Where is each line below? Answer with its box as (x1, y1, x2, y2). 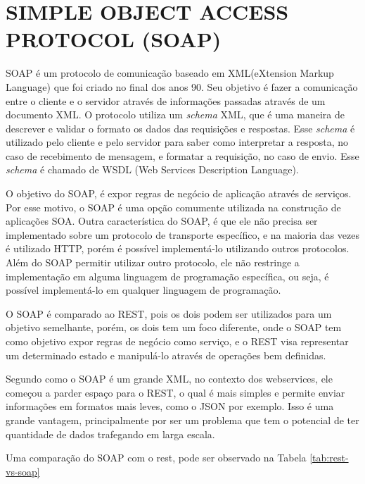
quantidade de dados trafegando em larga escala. (6, 426, 215, 441)
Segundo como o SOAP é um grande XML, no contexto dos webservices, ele (6, 371, 333, 386)
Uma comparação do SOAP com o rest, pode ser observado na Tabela (6, 450, 307, 465)
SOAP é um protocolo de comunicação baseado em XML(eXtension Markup (6, 66, 334, 80)
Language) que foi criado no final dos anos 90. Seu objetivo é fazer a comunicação (6, 79, 358, 94)
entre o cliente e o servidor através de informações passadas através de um (6, 93, 326, 108)
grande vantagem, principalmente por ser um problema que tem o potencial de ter (6, 412, 359, 427)
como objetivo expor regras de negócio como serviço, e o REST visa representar (6, 334, 349, 348)
